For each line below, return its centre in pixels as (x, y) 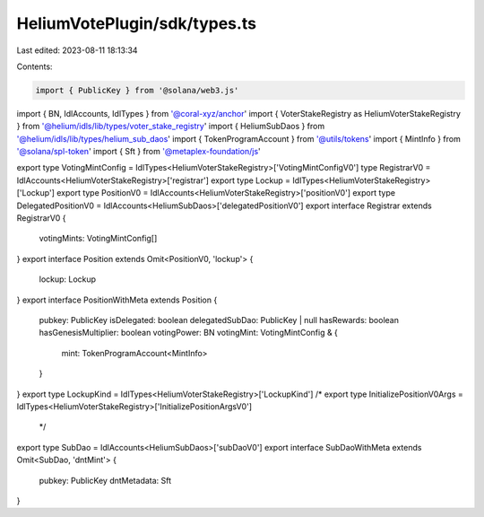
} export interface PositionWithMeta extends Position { (117, 300)
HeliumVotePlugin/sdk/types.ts (137, 23)
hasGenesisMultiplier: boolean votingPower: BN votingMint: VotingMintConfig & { (188, 333)
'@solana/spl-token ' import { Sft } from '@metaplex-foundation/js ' (139, 152)
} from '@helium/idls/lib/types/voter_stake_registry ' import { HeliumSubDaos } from (171, 127)
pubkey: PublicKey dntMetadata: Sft (105, 480)
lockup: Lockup (68, 279)
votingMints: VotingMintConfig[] (98, 239)
